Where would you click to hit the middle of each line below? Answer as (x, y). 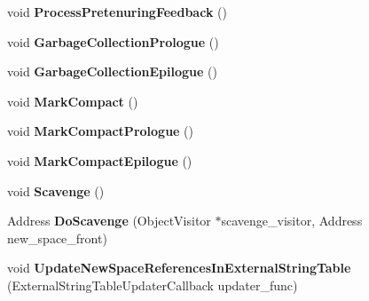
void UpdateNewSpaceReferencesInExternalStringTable (179, 268)
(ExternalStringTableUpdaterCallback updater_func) (153, 285)
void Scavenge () (56, 190)
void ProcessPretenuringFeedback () (117, 12)
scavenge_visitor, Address (292, 221)
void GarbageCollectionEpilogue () (112, 71)
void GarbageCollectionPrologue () (113, 41)
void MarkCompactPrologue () (101, 131)
